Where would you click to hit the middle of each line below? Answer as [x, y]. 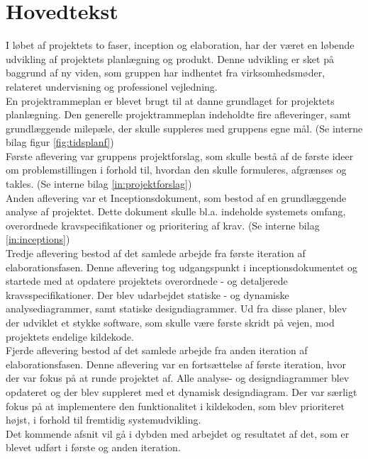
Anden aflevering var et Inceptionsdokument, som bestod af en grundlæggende [176, 197]
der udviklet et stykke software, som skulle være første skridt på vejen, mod [170, 322]
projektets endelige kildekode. [70, 336]
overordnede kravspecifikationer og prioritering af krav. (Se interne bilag [163, 225]
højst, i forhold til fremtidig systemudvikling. [104, 420]
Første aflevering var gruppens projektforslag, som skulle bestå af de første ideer [180, 155]
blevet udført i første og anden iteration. [93, 447]
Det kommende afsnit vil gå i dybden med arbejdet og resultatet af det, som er [178, 433]
